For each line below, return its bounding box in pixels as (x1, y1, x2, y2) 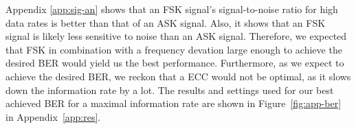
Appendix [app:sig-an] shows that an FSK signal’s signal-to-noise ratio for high (5, 2, 338, 16)
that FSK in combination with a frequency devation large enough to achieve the (5, 42, 342, 56)
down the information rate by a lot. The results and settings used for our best (5, 82, 334, 97)
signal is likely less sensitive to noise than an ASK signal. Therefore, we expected (5, 29, 347, 43)
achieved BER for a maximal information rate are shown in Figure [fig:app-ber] (5, 96, 342, 110)
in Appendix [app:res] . (5, 109, 101, 124)
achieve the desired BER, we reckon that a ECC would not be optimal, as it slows (5, 69, 351, 83)
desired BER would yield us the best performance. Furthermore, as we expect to (5, 56, 344, 70)
